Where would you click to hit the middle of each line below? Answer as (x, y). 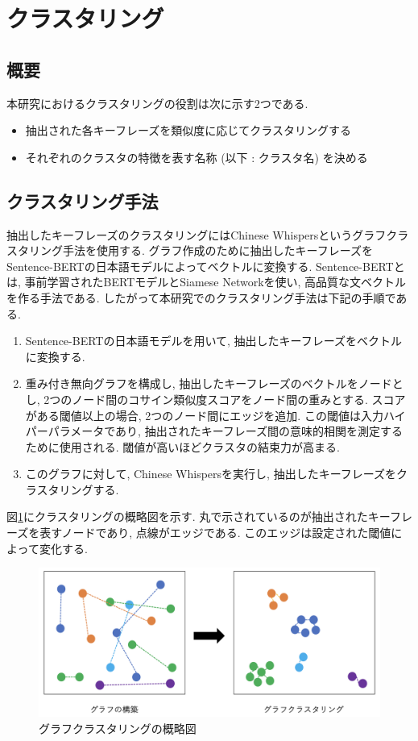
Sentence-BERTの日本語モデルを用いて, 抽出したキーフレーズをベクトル (214, 341)
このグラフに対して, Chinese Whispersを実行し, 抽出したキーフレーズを (211, 474)
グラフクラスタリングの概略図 (118, 728)
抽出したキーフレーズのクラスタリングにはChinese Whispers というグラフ (197, 234)
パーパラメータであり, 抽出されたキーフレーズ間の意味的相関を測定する (214, 431)
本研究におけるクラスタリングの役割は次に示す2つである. (157, 103)
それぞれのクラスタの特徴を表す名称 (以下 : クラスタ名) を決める (197, 157)
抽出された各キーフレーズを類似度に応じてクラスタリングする (188, 130)
